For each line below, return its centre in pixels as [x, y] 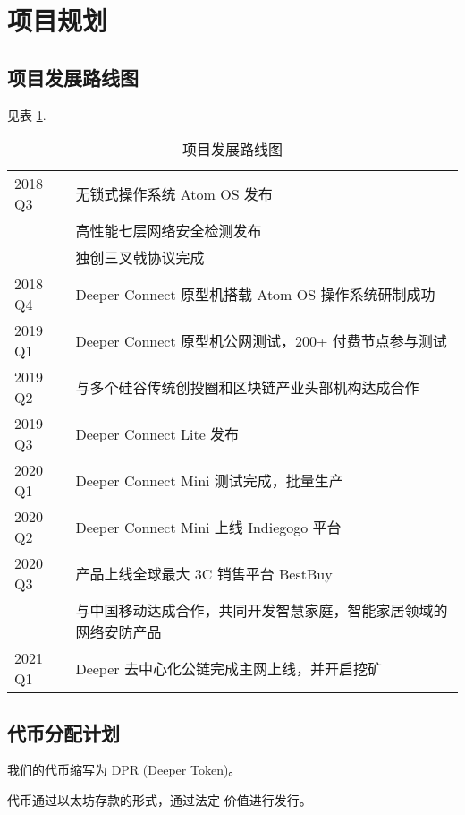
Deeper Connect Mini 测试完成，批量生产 [209, 481]
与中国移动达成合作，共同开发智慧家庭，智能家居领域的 [262, 611]
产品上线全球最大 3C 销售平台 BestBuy [204, 574]
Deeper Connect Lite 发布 [157, 434]
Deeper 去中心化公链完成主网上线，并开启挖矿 [228, 669]
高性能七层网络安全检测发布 [169, 231]
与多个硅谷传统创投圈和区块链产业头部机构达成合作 [247, 388]
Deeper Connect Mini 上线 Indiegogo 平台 [208, 528]
